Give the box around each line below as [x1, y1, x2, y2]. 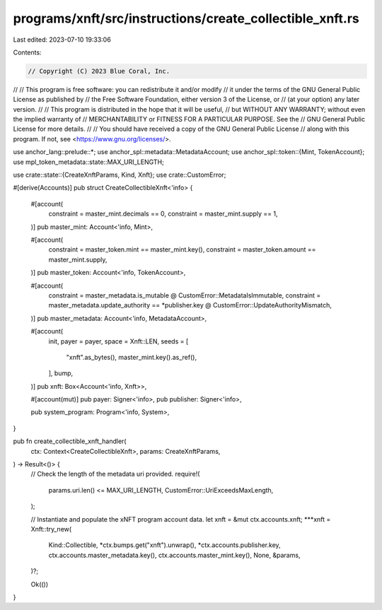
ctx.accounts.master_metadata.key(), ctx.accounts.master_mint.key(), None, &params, [48, 551, 301, 559]
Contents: [13, 48, 42, 57]
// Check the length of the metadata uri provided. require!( [30, 470, 200, 479]
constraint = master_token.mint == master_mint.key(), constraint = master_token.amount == [48, 245, 316, 254]
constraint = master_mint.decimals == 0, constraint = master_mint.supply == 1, [48, 209, 279, 218]
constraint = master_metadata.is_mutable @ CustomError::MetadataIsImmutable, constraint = [48, 291, 321, 300]
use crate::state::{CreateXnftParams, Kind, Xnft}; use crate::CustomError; [13, 170, 226, 180]
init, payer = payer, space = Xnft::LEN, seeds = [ [48, 336, 189, 346]
